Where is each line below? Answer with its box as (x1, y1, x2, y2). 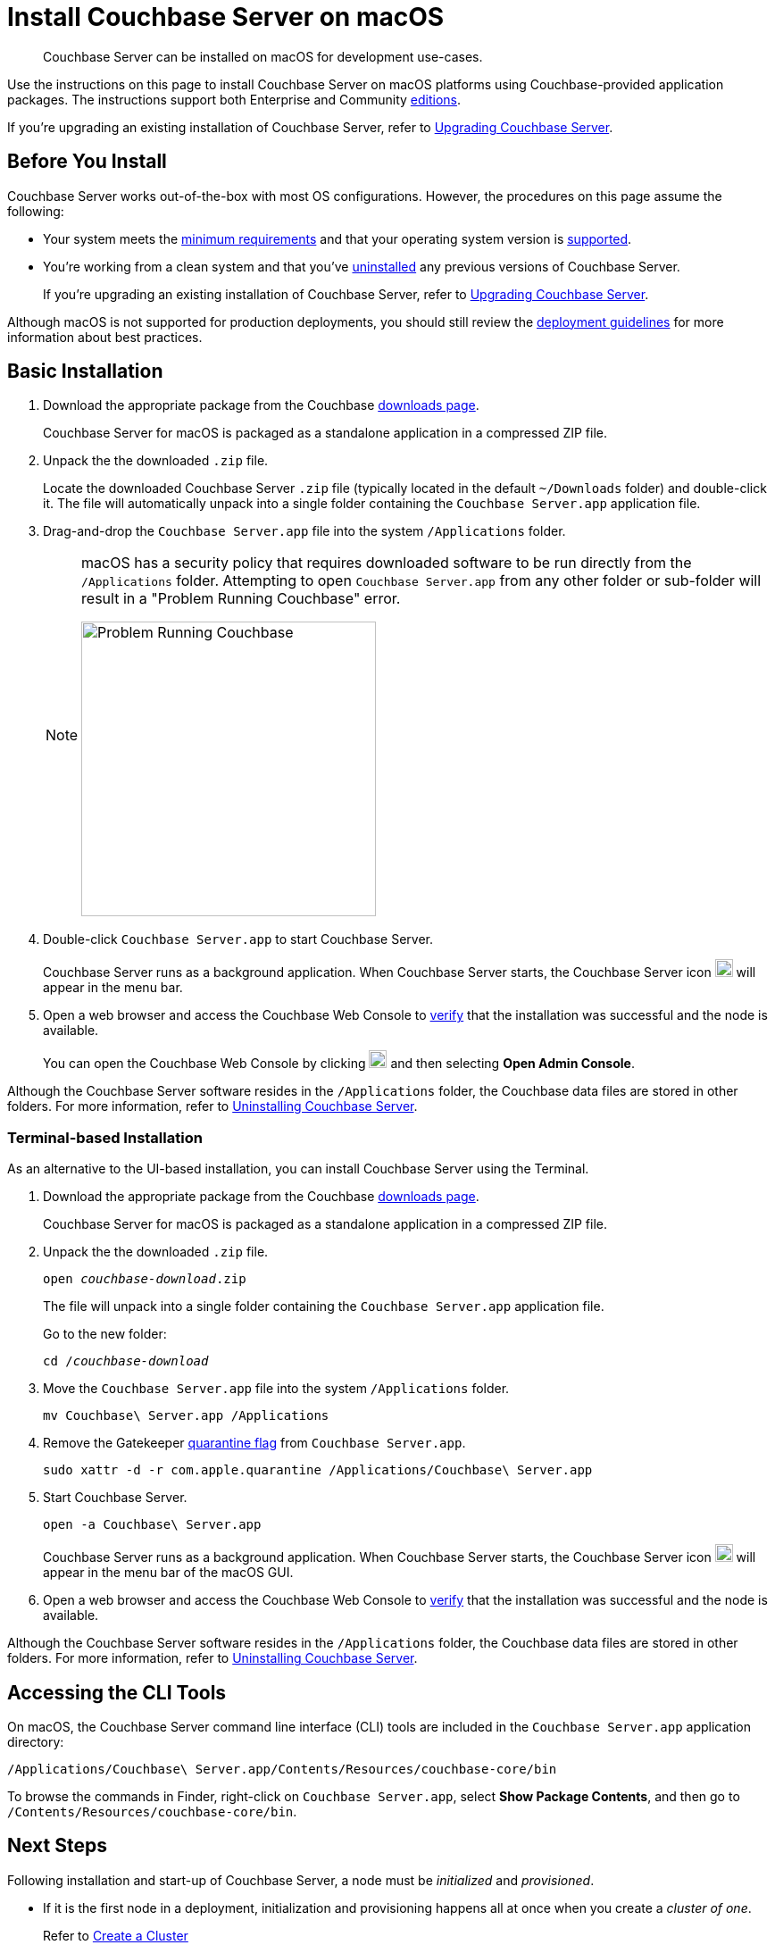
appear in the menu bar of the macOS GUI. (43, 1565, 294, 1581)
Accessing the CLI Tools (7, 1681, 227, 1704)
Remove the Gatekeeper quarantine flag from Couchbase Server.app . (43, 1435, 466, 1451)
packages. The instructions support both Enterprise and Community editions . (7, 91, 461, 107)
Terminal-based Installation (7, 1128, 203, 1147)
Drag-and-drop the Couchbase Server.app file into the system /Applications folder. (43, 523, 566, 539)
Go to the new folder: (43, 1326, 167, 1342)
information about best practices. (7, 329, 203, 345)
